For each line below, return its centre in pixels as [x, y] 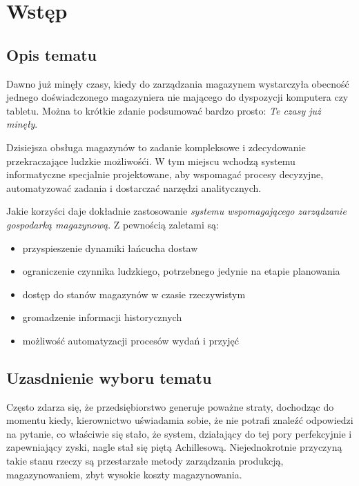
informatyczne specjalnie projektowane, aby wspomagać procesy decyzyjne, [165, 174]
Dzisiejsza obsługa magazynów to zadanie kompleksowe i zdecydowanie [156, 147]
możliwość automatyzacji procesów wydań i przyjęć [131, 340]
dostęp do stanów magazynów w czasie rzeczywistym [134, 294]
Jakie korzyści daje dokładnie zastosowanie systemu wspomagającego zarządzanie [176, 211]
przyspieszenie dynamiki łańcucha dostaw [110, 247]
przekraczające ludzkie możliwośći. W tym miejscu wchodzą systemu [151, 161]
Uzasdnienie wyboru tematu [109, 377]
